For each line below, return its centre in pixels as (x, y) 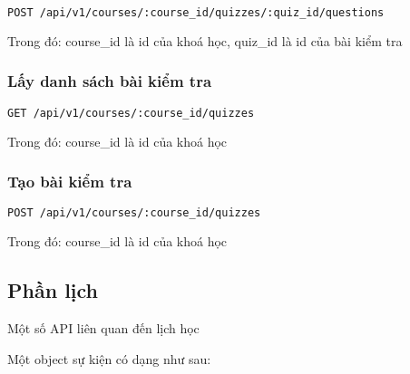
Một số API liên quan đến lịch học (103, 328)
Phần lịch (53, 290)
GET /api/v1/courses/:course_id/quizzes (131, 113)
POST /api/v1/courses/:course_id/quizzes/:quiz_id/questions (196, 13)
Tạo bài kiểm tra (70, 182)
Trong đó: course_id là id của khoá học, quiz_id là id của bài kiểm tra (205, 40)
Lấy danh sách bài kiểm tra (110, 81)
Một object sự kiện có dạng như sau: (109, 358)
